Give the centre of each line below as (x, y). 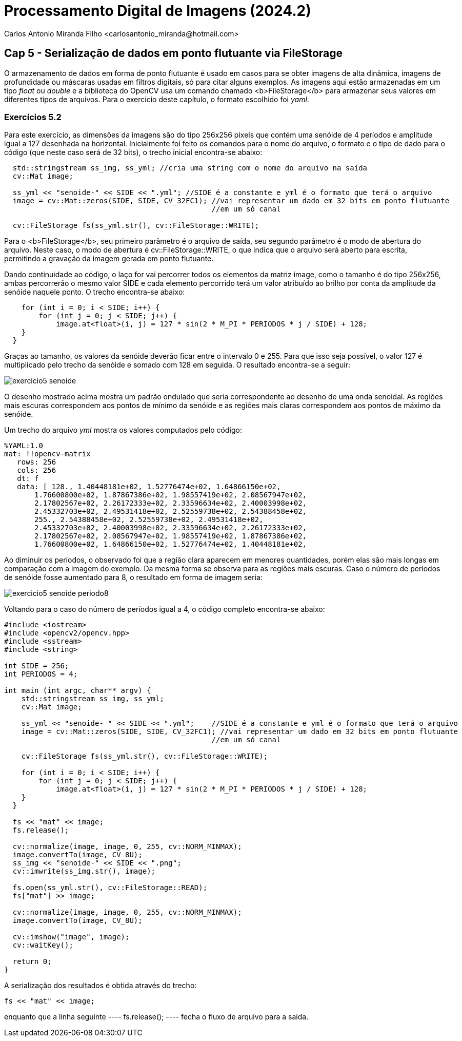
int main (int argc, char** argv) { (78, 691)
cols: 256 (37, 470)
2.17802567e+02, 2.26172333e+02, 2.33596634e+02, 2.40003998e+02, (171, 503)
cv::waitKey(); (43, 945)
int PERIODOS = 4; (41, 674)
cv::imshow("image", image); (71, 937)
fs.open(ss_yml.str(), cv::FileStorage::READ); (110, 888)
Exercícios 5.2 (33, 117)
